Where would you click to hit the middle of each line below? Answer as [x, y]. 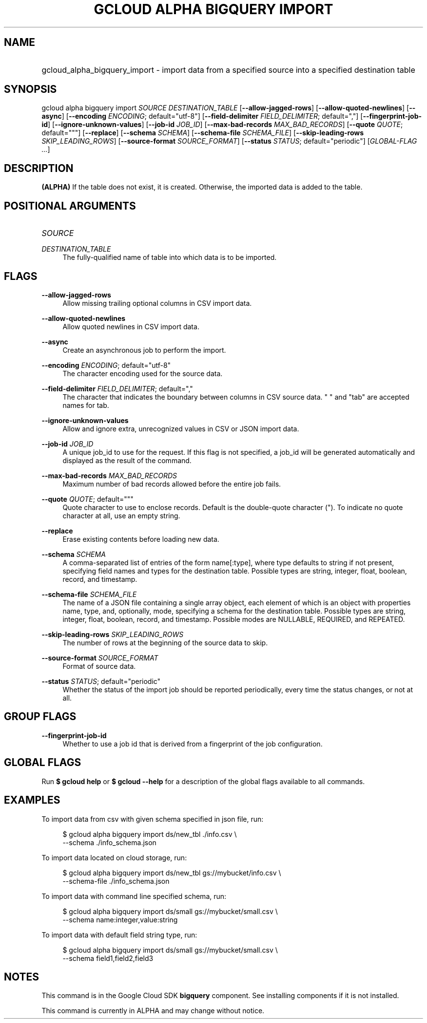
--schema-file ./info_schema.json [116, 881]
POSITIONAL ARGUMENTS [70, 206]
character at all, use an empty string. [121, 515]
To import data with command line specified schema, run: [134, 896]
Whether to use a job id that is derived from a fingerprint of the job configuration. [193, 744]
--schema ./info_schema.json [109, 842]
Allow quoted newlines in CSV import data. [131, 326]
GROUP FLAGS [40, 717]
